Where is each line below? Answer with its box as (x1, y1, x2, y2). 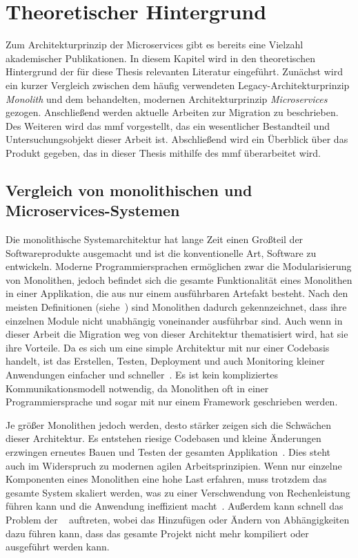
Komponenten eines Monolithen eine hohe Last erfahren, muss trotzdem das (6, 472, 327, 486)
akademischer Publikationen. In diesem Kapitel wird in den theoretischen (6, 50, 315, 65)
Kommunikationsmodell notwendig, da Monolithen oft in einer (6, 381, 269, 395)
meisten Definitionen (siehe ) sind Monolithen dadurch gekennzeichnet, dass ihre (6, 300, 347, 314)
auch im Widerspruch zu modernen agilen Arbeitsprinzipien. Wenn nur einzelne (6, 458, 342, 472)
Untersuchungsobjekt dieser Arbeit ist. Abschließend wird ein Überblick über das (6, 132, 348, 146)
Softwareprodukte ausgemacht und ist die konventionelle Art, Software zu (6, 245, 317, 260)
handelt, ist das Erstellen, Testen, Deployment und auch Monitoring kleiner (6, 354, 325, 368)
